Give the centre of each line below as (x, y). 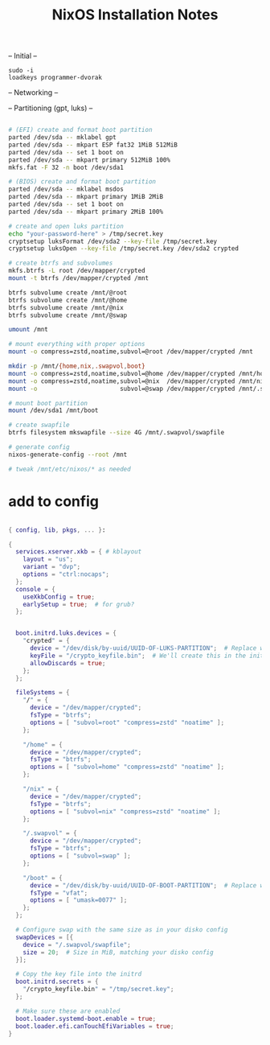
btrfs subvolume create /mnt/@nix (66, 307)
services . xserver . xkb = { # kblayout (79, 552)
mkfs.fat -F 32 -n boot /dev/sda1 (66, 167)
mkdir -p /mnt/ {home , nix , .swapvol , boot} (77, 366)
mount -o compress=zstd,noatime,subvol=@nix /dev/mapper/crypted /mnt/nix (138, 381)
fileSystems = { (43, 693)
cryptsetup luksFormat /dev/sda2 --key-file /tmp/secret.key (113, 241)
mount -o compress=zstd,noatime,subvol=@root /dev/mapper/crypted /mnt (131, 352)
